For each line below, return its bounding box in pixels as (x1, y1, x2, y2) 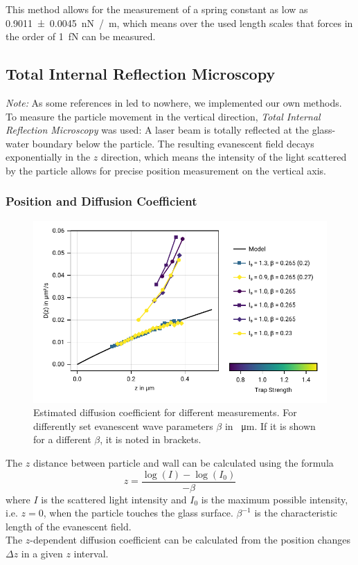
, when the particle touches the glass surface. (43, 505, 233, 520)
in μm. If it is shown (224, 418, 316, 433)
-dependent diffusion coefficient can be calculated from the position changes (30, 532, 350, 547)
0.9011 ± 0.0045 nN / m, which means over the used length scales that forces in (6, 15, 353, 30)
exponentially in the (6, 150, 91, 164)
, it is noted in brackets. (100, 432, 202, 447)
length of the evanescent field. (6, 519, 132, 533)
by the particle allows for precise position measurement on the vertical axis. (6, 163, 326, 177)
